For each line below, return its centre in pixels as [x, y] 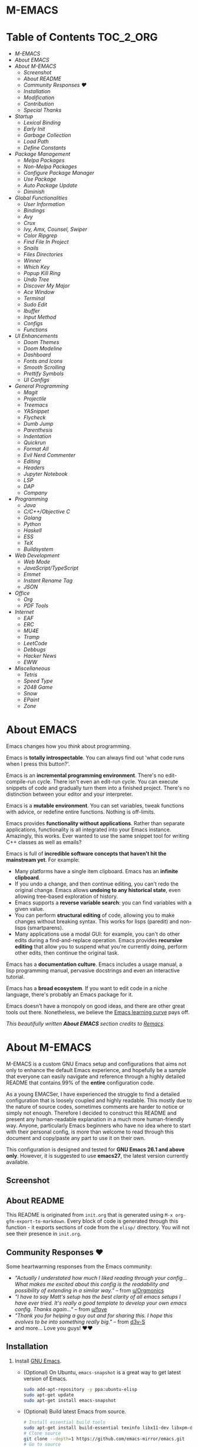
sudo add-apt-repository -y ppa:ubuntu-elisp [80, 1389]
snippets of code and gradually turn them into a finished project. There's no [98, 788]
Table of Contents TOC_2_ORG [82, 37]
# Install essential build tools [65, 1422]
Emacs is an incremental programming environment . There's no [85, 775]
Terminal [34, 298]
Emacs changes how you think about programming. [69, 746]
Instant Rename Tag [48, 581]
